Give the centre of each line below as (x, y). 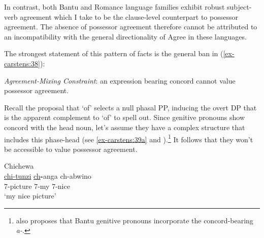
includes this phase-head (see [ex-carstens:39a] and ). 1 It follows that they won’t (129, 138)
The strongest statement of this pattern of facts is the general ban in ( (114, 53)
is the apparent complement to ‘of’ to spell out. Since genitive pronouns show (125, 117)
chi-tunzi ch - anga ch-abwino (48, 175)
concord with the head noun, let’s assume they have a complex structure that (125, 127)
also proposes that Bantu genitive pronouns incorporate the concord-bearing (135, 220)
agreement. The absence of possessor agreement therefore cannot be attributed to (131, 27)
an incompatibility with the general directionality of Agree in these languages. (125, 36)
